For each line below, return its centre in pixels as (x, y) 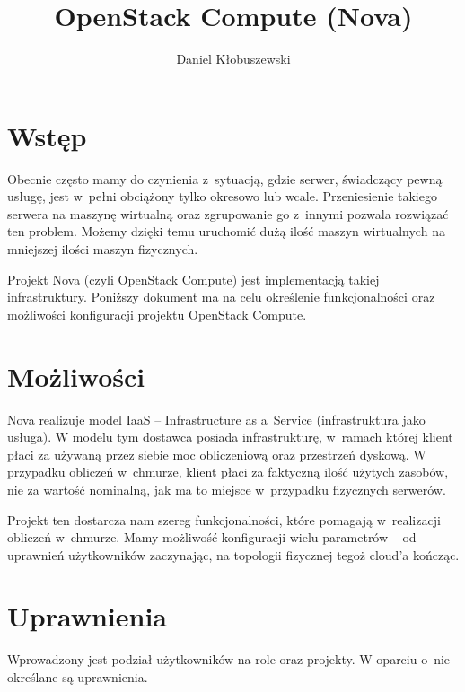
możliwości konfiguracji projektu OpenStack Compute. (157, 314)
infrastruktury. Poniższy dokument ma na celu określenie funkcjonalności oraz (221, 297)
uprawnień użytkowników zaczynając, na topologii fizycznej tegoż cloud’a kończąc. (233, 554)
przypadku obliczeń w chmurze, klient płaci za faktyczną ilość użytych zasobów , (228, 472)
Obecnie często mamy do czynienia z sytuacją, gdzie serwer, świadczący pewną (225, 178)
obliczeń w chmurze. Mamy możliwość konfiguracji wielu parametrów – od (212, 537)
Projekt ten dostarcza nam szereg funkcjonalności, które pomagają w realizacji (224, 519)
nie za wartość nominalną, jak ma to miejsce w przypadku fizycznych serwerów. (227, 489)
